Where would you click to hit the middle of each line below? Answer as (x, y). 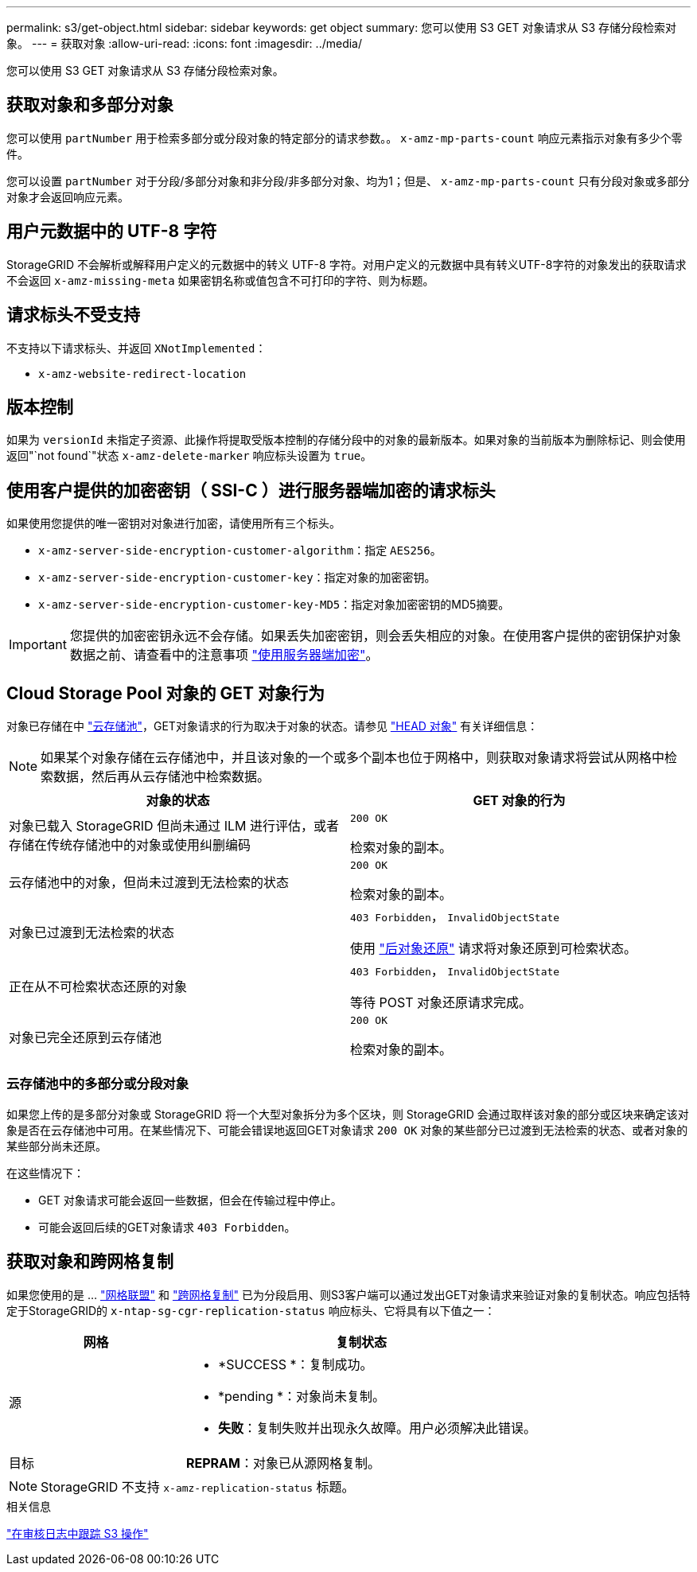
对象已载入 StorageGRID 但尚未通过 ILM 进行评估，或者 (174, 825)
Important (38, 645)
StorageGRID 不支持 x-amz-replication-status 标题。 (198, 1486)
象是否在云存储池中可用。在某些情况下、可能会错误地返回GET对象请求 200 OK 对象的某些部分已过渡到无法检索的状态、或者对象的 (347, 1130)
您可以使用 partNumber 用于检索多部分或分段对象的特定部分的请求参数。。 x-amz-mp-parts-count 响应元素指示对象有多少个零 (345, 138)
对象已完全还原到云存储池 (86, 1037)
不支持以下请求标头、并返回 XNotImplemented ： (136, 348)
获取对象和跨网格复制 (90, 1262)
